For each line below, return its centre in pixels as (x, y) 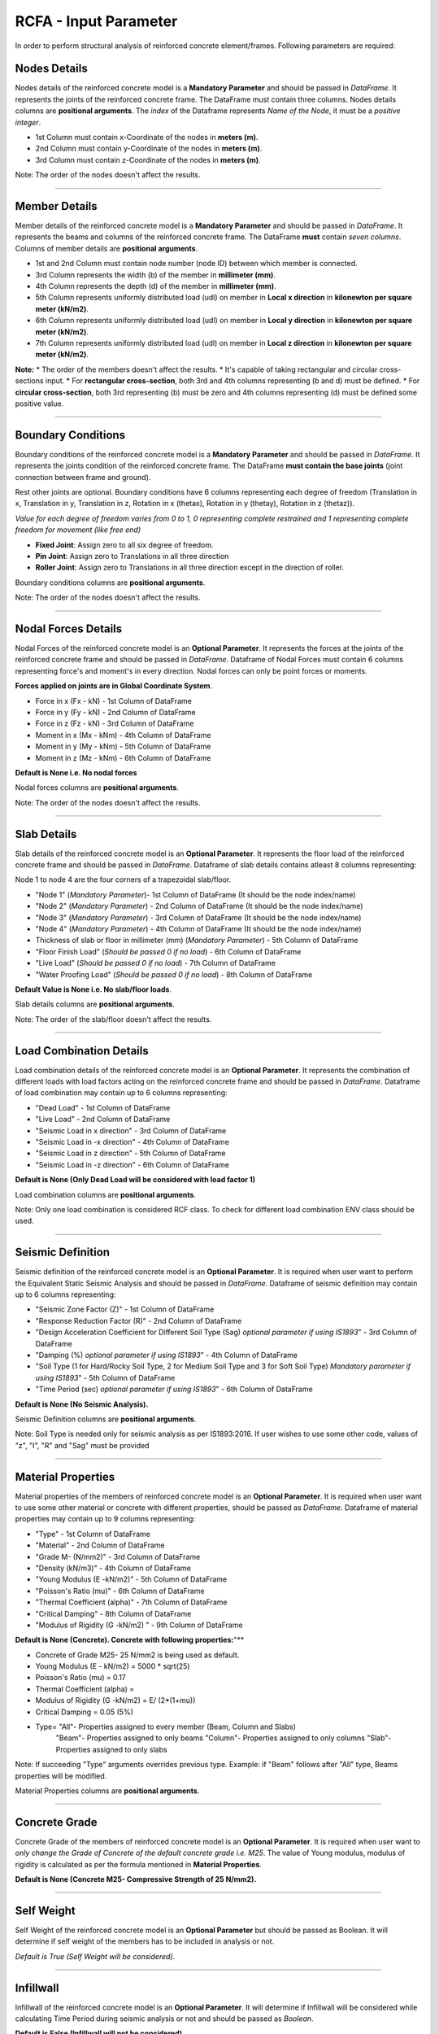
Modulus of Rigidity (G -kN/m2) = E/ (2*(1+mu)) (115, 1700)
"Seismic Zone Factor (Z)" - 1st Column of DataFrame (125, 1309)
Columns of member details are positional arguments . (106, 248)
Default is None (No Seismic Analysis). (82, 1404)
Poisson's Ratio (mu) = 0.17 (80, 1678)
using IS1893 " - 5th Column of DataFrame (105, 1377)
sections (29, 381)
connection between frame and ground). (83, 477)
